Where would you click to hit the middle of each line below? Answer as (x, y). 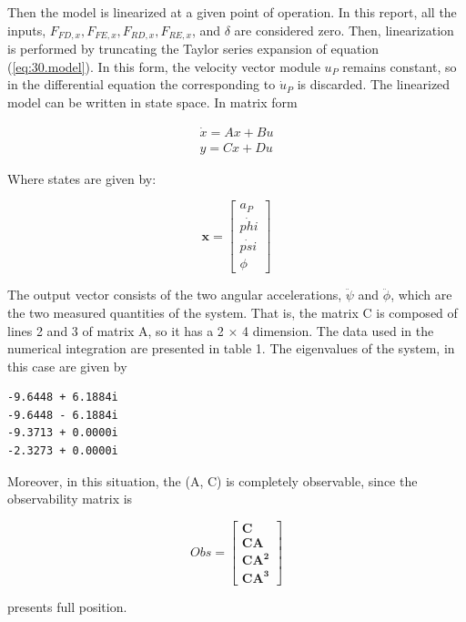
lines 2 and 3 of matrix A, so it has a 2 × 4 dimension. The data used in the (221, 330)
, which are (421, 295)
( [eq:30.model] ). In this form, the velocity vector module (164, 66)
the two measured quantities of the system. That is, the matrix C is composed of (233, 312)
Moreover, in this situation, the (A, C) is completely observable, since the (213, 480)
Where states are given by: (82, 178)
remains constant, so (400, 66)
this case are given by (67, 366)
